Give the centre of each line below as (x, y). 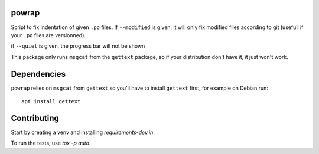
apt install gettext (51, 101)
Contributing (35, 118)
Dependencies (38, 74)
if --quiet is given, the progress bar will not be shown (78, 46)
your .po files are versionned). (48, 35)
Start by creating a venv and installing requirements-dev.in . (83, 132)
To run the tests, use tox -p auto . (51, 143)
